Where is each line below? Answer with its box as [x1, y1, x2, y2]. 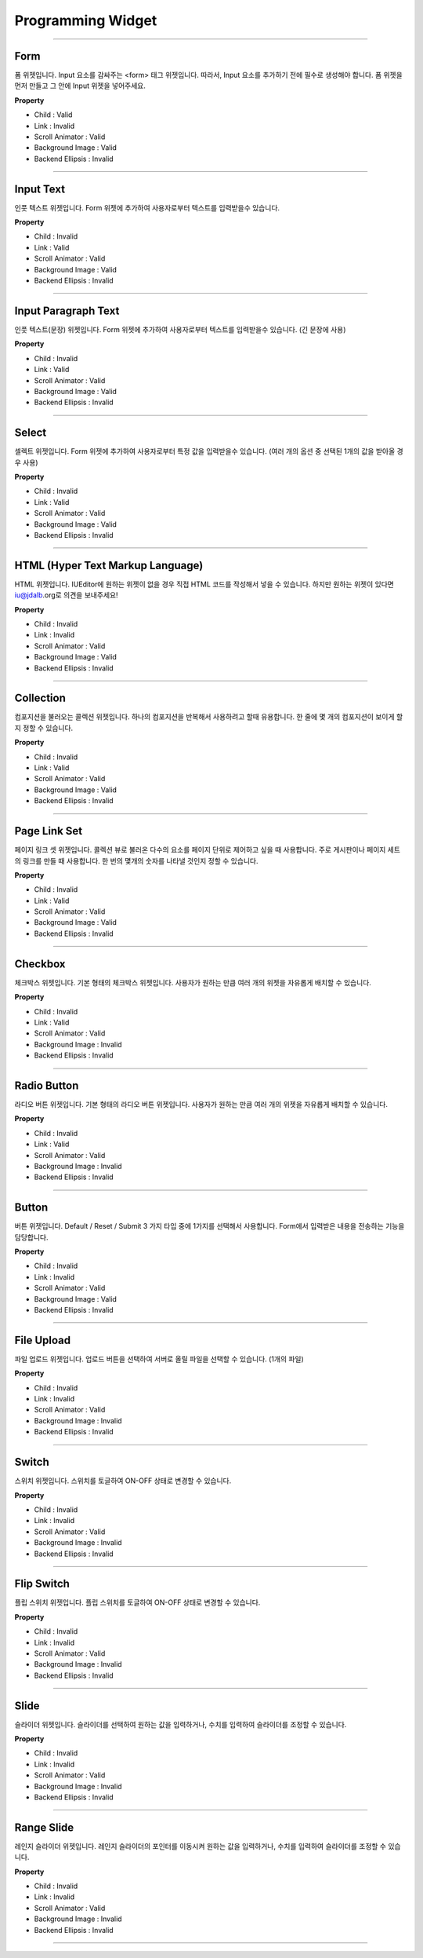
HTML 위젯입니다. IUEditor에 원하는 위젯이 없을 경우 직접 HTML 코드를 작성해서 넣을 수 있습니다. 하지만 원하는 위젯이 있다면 [14, 579, 395, 589]
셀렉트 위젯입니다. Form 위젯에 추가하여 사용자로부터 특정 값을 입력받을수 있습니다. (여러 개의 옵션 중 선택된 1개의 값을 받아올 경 [14, 447, 403, 456]
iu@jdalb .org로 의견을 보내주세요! [14, 590, 118, 600]
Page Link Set [14, 824, 83, 838]
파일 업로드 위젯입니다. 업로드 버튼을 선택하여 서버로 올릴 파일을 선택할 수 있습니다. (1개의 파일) [14, 1354, 305, 1364]
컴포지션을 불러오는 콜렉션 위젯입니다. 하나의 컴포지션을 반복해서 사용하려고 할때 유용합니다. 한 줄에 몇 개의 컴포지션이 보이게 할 [14, 712, 403, 721]
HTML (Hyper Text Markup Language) [14, 558, 204, 572]
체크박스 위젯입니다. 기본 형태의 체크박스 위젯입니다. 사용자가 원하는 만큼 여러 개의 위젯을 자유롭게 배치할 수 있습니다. [14, 977, 372, 987]
